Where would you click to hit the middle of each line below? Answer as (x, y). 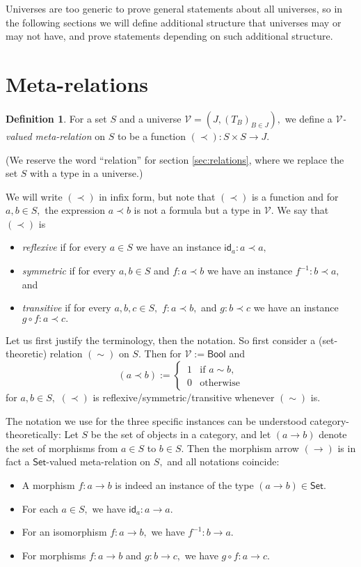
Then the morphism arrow (243, 448)
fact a (18, 461)
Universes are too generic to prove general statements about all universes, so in (174, 8)
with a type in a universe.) (87, 173)
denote (333, 434)
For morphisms (54, 555)
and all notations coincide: (223, 461)
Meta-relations (77, 83)
